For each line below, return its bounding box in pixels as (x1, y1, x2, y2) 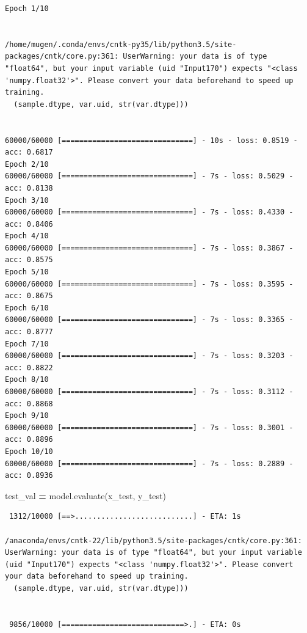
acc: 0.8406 (5, 219, 53, 229)
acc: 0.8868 (5, 399, 53, 408)
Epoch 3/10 (5, 196, 49, 205)
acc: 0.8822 (5, 363, 53, 372)
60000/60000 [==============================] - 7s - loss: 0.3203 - (5, 351, 294, 360)
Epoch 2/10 (5, 159, 49, 169)
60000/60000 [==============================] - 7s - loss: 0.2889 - (5, 459, 294, 468)
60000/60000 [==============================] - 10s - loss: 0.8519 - (5, 136, 298, 145)
